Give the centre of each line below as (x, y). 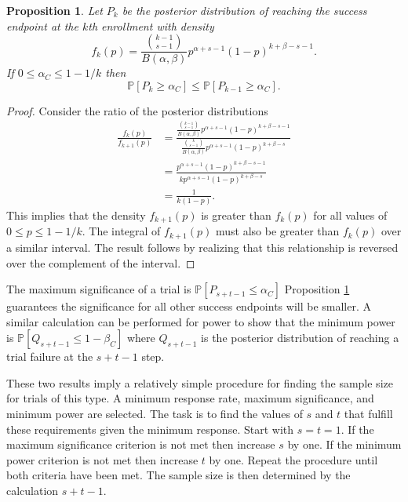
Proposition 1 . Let (55, 10)
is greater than (236, 215)
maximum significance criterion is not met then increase (141, 444)
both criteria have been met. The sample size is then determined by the (178, 475)
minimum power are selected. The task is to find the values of (155, 414)
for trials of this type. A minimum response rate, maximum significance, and (190, 398)
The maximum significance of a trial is (99, 289)
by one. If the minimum (344, 444)
